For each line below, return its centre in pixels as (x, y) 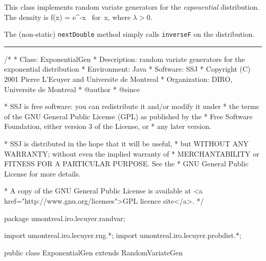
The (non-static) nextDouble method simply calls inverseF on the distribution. (129, 34)
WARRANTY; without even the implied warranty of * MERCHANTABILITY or (132, 153)
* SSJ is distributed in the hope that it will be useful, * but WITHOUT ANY (127, 143)
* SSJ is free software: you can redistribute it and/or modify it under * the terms (132, 106)
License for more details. (42, 173)
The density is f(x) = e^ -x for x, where (68, 17)
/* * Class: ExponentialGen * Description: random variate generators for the (125, 59)
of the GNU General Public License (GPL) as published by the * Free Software (128, 116)
